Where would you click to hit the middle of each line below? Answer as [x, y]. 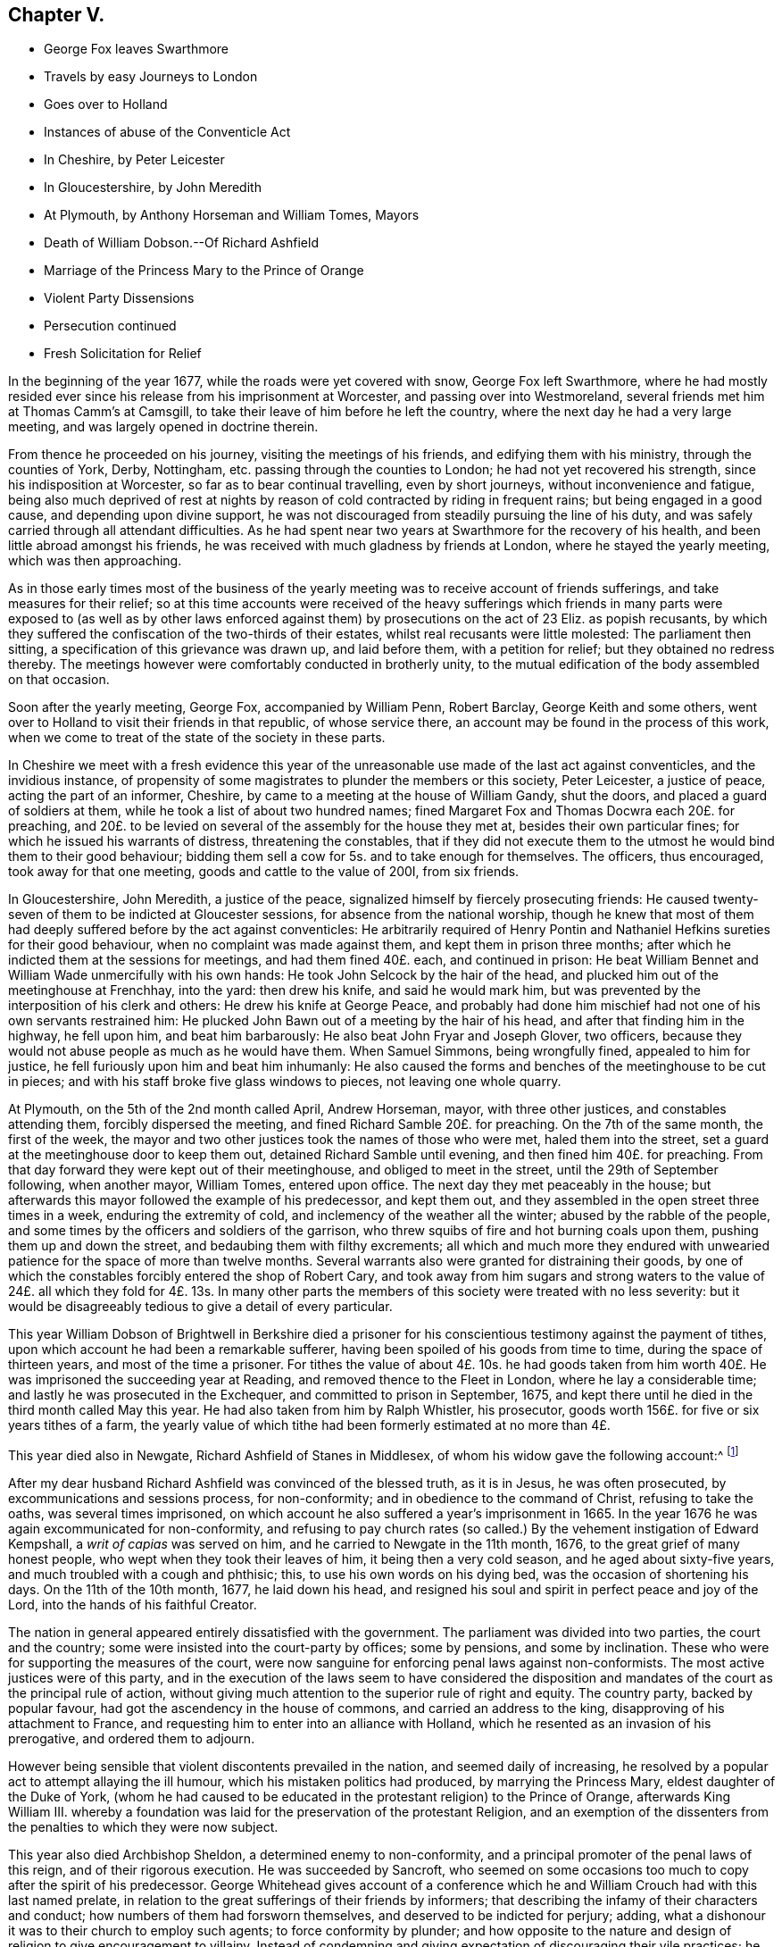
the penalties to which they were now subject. [143, 1827]
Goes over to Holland [106, 104]
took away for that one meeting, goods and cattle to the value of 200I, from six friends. [264, 872]
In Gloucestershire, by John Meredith [153, 188]
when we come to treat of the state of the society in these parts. [197, 738]
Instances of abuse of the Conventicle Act [167, 132]
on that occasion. [59, 680]
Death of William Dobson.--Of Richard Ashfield [181, 243]
